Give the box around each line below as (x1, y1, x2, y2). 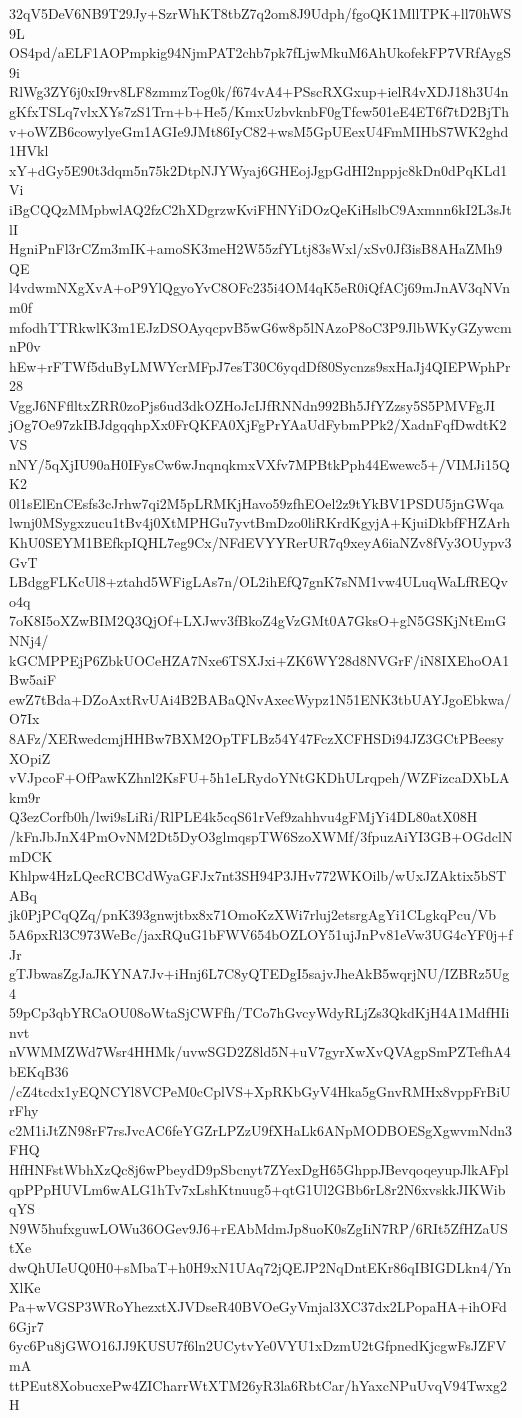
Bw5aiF (9, 669, 57, 690)
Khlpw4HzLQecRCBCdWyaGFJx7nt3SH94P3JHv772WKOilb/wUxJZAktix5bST (9, 865, 507, 886)
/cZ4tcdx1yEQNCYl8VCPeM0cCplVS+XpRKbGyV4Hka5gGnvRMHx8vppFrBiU (9, 1080, 511, 1101)
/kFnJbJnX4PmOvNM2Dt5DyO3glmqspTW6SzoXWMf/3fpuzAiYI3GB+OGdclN (9, 825, 513, 846)
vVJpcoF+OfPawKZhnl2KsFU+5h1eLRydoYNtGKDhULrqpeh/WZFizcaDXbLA (9, 767, 510, 788)
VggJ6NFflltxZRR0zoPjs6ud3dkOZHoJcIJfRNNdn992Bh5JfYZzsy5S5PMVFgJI (9, 394, 496, 415)
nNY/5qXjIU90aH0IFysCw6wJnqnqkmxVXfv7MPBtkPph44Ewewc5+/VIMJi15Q (9, 453, 510, 474)
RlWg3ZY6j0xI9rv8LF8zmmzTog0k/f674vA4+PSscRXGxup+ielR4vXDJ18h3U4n (9, 81, 509, 102)
